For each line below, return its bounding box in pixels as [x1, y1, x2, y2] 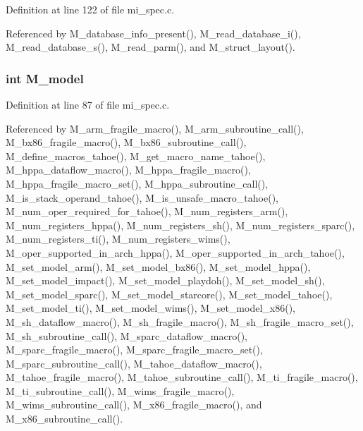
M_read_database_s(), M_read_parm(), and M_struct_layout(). [6, 40, 295, 54]
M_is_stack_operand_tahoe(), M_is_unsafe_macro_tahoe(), [6, 190, 278, 205]
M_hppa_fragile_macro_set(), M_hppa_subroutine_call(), [6, 176, 269, 190]
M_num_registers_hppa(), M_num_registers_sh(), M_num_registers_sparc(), [6, 217, 355, 232]
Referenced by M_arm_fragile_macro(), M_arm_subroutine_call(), [6, 121, 304, 135]
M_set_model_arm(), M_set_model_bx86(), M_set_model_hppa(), [6, 259, 311, 274]
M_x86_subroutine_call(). [6, 411, 123, 426]
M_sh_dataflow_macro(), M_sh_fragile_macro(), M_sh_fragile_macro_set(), [6, 314, 354, 329]
